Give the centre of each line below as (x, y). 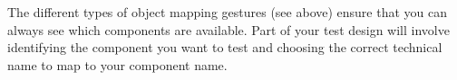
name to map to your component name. (117, 64)
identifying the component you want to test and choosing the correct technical (225, 47)
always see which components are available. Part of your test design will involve (228, 29)
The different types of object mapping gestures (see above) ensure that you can (228, 12)
